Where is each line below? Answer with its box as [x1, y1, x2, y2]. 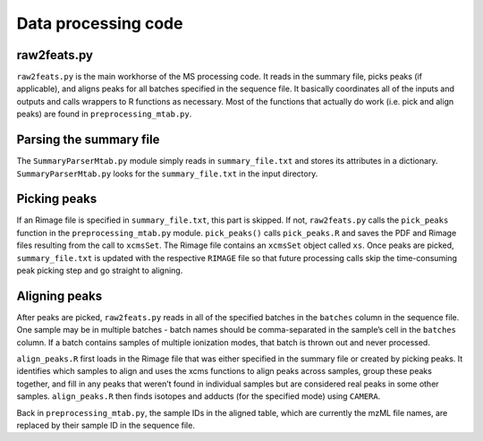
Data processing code [16, 13, 183, 33]
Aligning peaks [16, 288, 103, 303]
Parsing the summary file [16, 132, 160, 148]
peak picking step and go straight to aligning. [16, 265, 183, 276]
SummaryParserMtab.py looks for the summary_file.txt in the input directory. [16, 168, 318, 179]
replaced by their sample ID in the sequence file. [16, 420, 196, 431]
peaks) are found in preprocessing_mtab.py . [16, 108, 192, 120]
